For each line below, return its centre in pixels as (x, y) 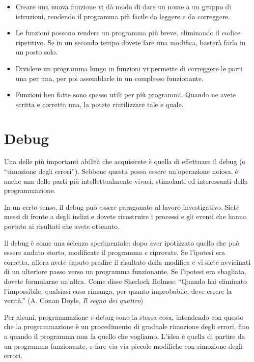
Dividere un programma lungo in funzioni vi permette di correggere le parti (129, 68)
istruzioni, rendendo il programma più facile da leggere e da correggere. (123, 16)
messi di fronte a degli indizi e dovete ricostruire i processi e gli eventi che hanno (125, 216)
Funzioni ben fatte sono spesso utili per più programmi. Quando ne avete (126, 95)
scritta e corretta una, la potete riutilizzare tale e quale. (99, 104)
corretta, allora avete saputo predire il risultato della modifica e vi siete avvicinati (127, 262)
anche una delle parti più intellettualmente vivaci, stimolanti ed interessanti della (126, 181)
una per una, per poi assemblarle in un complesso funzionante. (110, 78)
